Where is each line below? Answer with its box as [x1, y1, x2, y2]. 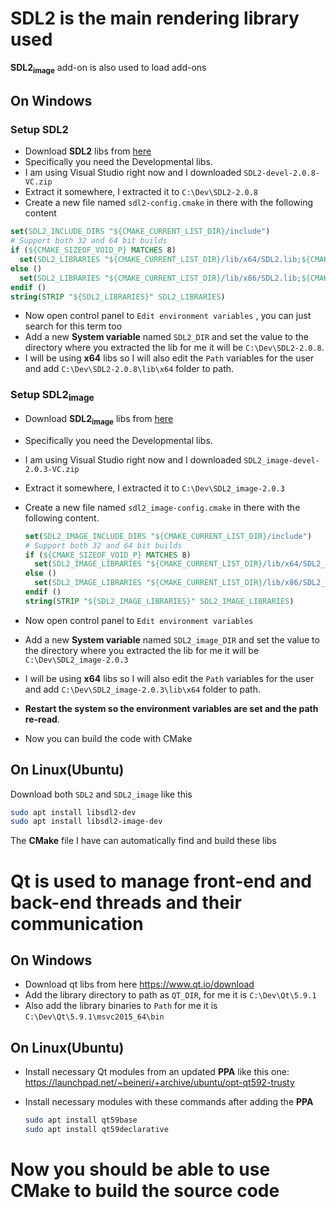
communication [10, 912, 144, 935]
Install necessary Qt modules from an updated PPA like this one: [24, 1066, 290, 1078]
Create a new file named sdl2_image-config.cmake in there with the [24, 501, 301, 513]
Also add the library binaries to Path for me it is [24, 1000, 218, 1012]
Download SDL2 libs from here [24, 145, 152, 157]
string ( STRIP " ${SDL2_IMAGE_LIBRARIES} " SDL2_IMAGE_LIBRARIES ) [24, 596, 295, 606]
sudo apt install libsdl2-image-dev [10, 817, 163, 827]
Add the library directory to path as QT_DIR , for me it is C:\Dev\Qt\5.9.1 [24, 989, 317, 1001]
